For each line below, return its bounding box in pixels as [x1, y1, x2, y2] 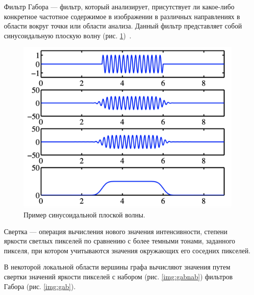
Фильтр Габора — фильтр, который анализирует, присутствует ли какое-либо [4, 1, 234, 11]
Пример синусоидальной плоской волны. [24, 210, 146, 220]
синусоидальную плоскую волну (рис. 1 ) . [4, 30, 131, 40]
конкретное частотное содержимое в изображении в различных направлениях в [4, 11, 240, 21]
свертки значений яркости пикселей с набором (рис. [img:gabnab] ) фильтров [4, 271, 233, 282]
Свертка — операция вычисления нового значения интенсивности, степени [4, 226, 228, 236]
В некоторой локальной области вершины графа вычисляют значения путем [4, 262, 230, 272]
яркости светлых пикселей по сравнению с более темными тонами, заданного [4, 236, 235, 246]
